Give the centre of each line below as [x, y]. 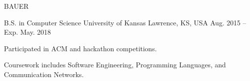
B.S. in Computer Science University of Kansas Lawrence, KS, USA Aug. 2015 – [125, 22]
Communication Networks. [44, 74]
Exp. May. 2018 [28, 32]
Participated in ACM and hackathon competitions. [81, 48]
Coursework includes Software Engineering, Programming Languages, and [115, 65]
